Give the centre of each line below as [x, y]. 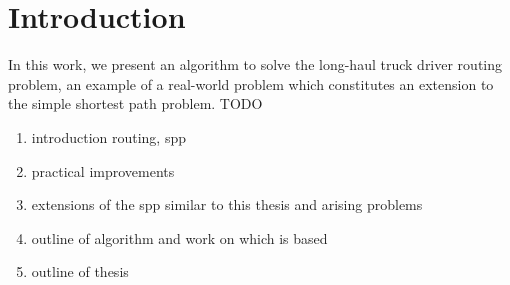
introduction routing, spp [109, 136]
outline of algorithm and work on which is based [179, 237]
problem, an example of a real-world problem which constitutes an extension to [251, 83]
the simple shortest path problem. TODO [135, 103]
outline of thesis [80, 271]
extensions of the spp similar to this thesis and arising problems [227, 204]
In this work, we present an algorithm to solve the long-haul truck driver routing [255, 64]
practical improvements [103, 170]
